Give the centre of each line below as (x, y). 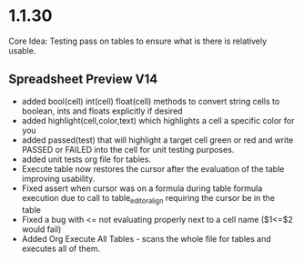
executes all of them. (61, 248)
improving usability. (58, 178)
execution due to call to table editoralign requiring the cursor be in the (148, 199)
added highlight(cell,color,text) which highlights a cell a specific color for (158, 120)
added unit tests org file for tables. (86, 159)
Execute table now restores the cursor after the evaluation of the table (153, 168)
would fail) (41, 229)
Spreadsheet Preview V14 (83, 80)
